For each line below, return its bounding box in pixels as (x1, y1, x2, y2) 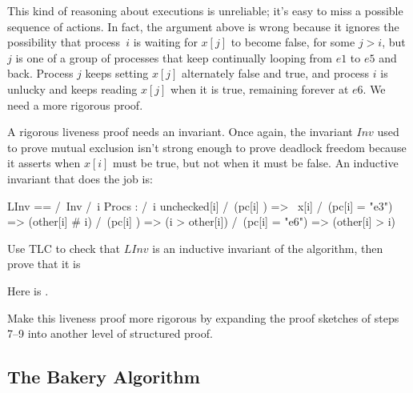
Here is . (7, 282, 49, 299)
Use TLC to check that (7, 239, 121, 256)
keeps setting (85, 65, 149, 82)
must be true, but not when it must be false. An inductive (113, 154, 399, 171)
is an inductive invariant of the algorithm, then (152, 239, 383, 256)
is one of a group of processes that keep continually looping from (15, 49, 332, 66)
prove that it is (7, 255, 81, 272)
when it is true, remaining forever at (170, 80, 349, 97)
